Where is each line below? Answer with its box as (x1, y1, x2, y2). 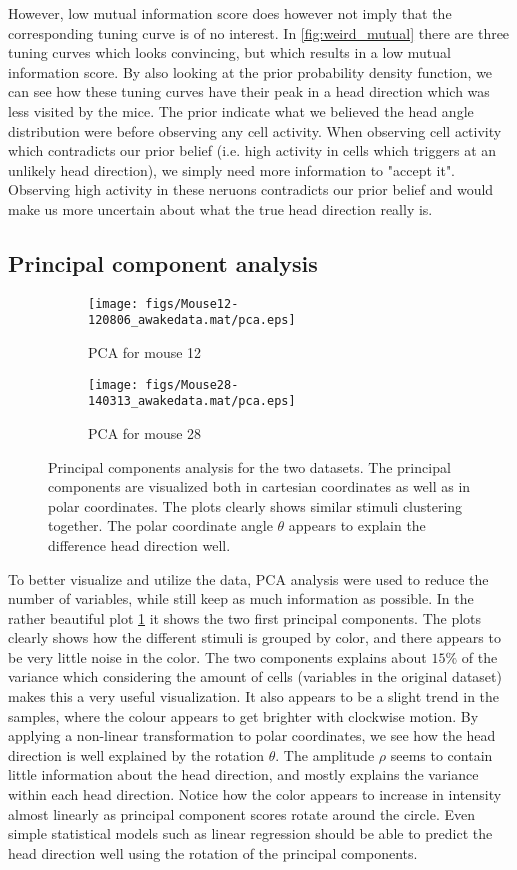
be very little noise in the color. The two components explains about (8, 646, 427, 667)
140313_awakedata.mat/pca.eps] (88, 394, 296, 409)
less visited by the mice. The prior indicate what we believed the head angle (8, 100, 474, 121)
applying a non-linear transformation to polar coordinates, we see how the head (8, 725, 496, 746)
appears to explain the (288, 515, 426, 536)
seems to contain (390, 744, 493, 765)
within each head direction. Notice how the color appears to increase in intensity (8, 784, 502, 805)
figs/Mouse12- (145, 296, 239, 311)
